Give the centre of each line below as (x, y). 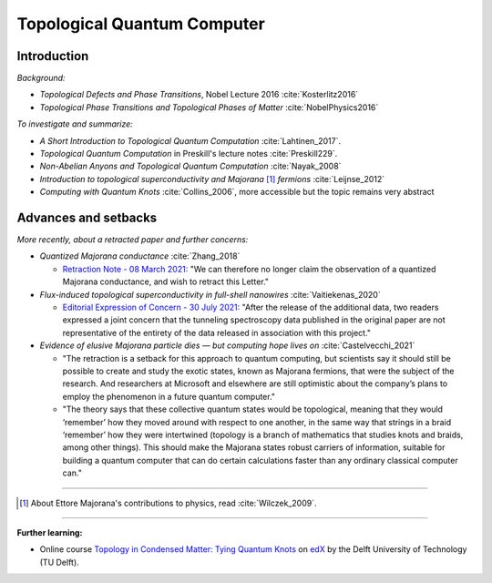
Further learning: (50, 532)
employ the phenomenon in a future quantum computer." (169, 396)
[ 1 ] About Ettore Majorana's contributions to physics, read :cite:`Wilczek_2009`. (168, 503)
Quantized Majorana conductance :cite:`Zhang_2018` (140, 256)
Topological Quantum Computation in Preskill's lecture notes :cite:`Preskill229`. (189, 154)
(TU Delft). (59, 562)
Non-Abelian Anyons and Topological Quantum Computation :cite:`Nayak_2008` (190, 166)
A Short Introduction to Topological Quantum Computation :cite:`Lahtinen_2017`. (190, 140)
